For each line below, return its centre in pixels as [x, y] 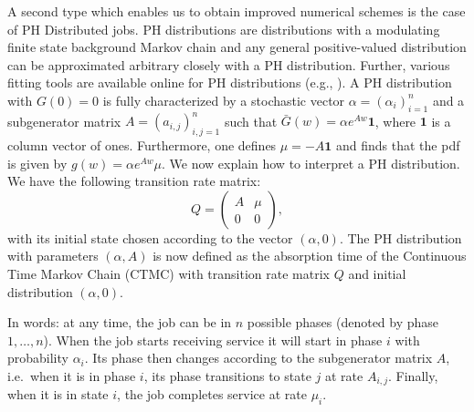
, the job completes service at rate [212, 394]
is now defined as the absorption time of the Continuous [310, 256]
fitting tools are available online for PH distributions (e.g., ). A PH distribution [230, 82]
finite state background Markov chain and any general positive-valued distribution [237, 47]
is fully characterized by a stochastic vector [224, 100]
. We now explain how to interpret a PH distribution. [311, 163]
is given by [37, 163]
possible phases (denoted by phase [343, 322]
